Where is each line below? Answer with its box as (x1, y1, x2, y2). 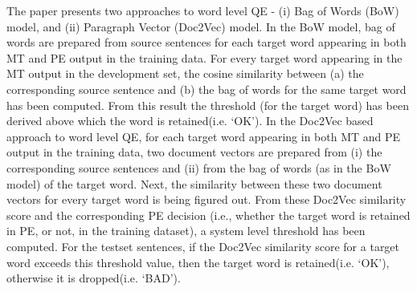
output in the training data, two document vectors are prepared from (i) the (6, 144, 382, 160)
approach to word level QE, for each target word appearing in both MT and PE (6, 128, 401, 144)
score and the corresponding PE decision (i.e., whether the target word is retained (6, 206, 411, 223)
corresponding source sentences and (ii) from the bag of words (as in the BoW (6, 159, 391, 176)
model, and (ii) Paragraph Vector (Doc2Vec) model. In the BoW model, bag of (6, 18, 395, 34)
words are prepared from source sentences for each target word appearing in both (6, 34, 407, 51)
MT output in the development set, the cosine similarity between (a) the (6, 65, 364, 82)
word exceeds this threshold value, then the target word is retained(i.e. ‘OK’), (6, 253, 390, 270)
